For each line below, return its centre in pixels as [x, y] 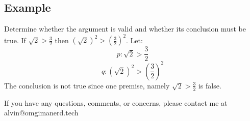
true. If [15, 40]
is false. [210, 85]
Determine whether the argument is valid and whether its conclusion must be [125, 29]
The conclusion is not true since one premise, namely [87, 85]
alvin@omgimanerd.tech [41, 113]
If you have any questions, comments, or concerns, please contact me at [116, 102]
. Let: [134, 40]
